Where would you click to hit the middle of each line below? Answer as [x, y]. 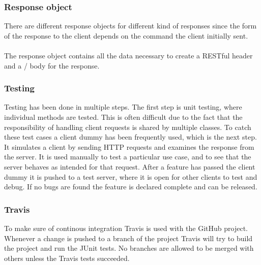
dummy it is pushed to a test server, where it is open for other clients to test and [131, 176]
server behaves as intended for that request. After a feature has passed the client [130, 166]
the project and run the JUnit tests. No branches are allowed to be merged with [129, 248]
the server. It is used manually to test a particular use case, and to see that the [128, 157]
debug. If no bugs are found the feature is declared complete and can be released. [131, 187]
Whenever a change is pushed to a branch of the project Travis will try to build [128, 238]
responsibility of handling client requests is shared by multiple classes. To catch [128, 127]
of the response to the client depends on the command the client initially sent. [126, 35]
